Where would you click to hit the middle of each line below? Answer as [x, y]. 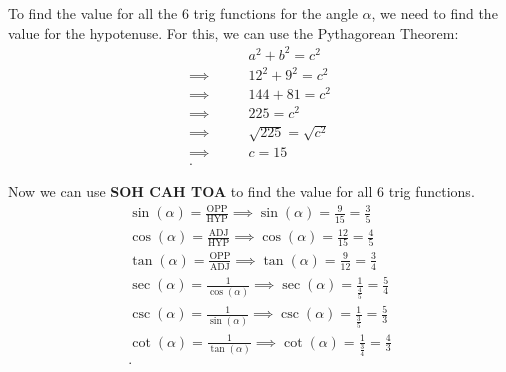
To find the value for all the [93, 13]
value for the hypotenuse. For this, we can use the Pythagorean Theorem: [233, 32]
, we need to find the [434, 13]
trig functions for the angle [275, 13]
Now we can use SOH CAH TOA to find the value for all [190, 191]
